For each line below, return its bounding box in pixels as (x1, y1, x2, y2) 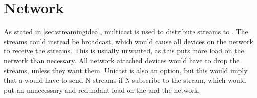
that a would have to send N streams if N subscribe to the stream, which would (4, 75, 246, 85)
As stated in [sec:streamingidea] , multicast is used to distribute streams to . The (4, 26, 248, 37)
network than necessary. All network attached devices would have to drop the (4, 55, 240, 65)
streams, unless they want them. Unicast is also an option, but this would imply (4, 65, 248, 75)
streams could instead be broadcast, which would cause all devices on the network (4, 36, 253, 46)
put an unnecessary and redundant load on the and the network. (4, 84, 200, 95)
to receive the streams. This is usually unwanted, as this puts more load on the (4, 46, 244, 56)
